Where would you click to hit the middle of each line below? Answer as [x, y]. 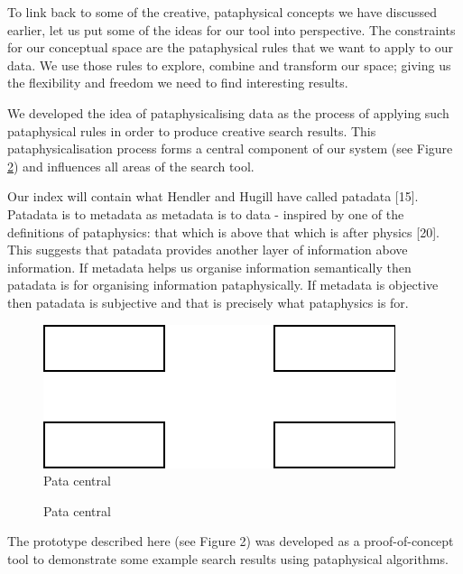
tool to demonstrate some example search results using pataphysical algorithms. [228, 558]
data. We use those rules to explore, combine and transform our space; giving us [229, 65]
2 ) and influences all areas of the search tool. [131, 166]
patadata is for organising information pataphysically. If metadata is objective [223, 285]
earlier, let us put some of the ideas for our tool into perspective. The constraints [231, 29]
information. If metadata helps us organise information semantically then [209, 267]
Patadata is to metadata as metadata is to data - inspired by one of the [206, 213]
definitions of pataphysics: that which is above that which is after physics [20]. [223, 231]
